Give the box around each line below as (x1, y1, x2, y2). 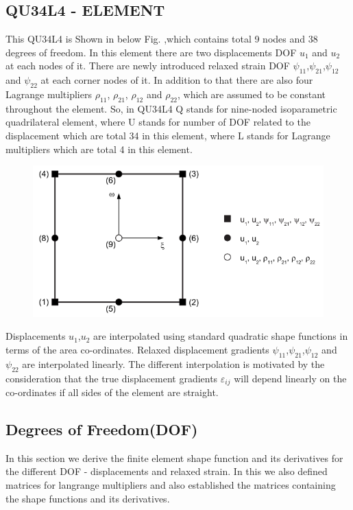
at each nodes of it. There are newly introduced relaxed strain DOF (5, 58, 290, 73)
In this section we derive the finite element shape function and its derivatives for (5, 450, 343, 465)
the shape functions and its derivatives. (5, 491, 170, 505)
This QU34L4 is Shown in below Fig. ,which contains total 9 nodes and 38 (5, 32, 318, 46)
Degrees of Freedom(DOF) (5, 419, 198, 439)
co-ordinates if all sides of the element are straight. (5, 385, 219, 399)
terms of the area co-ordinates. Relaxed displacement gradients (5, 342, 269, 356)
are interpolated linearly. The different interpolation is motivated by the (22, 356, 325, 371)
